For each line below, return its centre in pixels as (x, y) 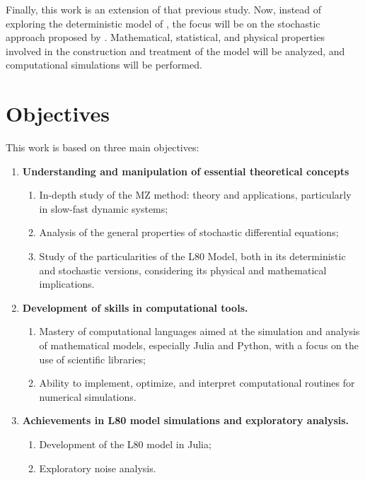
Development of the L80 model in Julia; (125, 444)
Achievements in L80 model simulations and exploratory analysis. (186, 420)
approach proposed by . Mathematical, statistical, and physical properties (165, 37)
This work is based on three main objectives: (103, 147)
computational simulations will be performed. (104, 65)
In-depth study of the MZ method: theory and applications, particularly (195, 195)
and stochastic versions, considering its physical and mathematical (183, 270)
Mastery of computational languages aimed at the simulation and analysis (199, 331)
